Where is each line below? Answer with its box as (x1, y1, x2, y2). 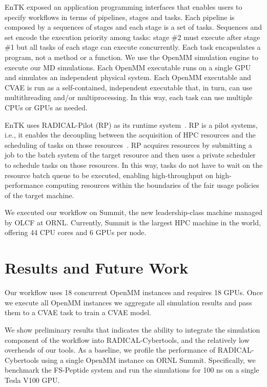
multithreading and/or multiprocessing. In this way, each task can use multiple (5, 92, 253, 103)
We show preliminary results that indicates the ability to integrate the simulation (5, 324, 260, 335)
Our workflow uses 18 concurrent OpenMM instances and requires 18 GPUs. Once (5, 287, 263, 298)
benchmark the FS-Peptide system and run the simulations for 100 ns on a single (5, 364, 259, 375)
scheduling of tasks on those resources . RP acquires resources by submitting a (5, 139, 252, 150)
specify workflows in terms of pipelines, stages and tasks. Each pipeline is (5, 11, 235, 22)
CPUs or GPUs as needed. (5, 102, 88, 112)
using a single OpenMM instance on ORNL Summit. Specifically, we (41, 354, 256, 365)
